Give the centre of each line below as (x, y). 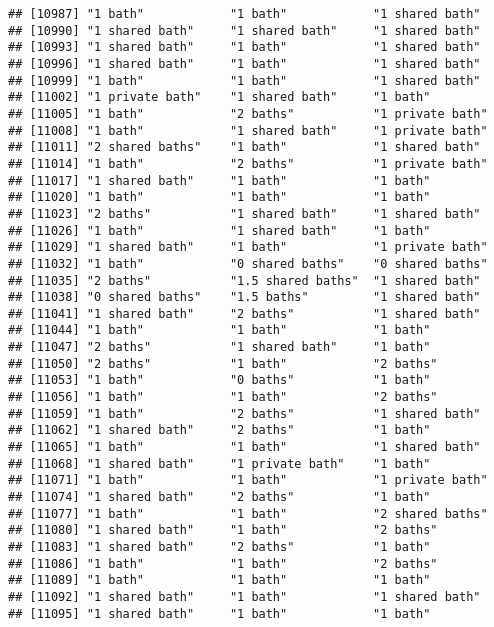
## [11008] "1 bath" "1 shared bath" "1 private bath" (248, 130)
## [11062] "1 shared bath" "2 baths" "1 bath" (219, 430)
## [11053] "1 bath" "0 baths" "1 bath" (219, 380)
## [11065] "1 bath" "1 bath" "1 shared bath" (244, 447)
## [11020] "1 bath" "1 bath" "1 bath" (219, 197)
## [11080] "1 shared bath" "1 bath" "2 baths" (223, 530)
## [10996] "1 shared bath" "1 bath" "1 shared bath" (244, 63)
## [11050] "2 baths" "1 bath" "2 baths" (223, 363)
